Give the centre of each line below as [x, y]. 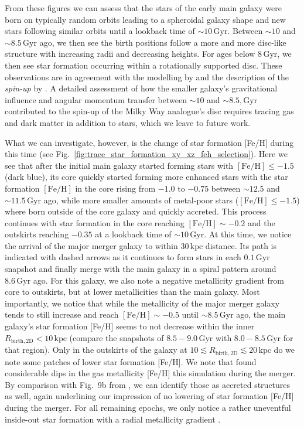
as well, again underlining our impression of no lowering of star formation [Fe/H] [149, 396]
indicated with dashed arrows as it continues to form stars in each [123, 257]
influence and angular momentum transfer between [96, 99]
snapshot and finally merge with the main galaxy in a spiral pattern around [141, 269]
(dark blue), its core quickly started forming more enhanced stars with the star [146, 177]
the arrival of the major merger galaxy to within [91, 245]
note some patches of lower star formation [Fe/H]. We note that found [131, 361]
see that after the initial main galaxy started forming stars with [119, 165]
